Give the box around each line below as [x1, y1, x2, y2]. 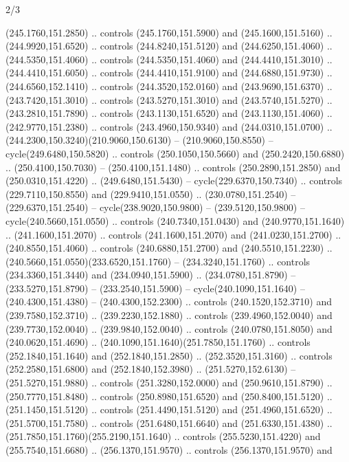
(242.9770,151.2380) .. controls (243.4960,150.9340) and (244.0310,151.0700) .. [5, 119, 333, 133]
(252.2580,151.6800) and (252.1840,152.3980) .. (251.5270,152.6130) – [5, 362, 296, 376]
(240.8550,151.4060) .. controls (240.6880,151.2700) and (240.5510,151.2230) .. [5, 241, 333, 255]
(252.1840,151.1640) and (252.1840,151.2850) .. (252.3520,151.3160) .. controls [5, 348, 333, 362]
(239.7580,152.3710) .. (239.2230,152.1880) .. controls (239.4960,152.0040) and [5, 308, 333, 322]
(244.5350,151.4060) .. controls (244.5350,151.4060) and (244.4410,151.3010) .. [5, 52, 333, 66]
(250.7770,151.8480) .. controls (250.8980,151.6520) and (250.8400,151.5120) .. [5, 388, 333, 403]
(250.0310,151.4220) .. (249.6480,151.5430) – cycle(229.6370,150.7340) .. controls [5, 173, 343, 188]
